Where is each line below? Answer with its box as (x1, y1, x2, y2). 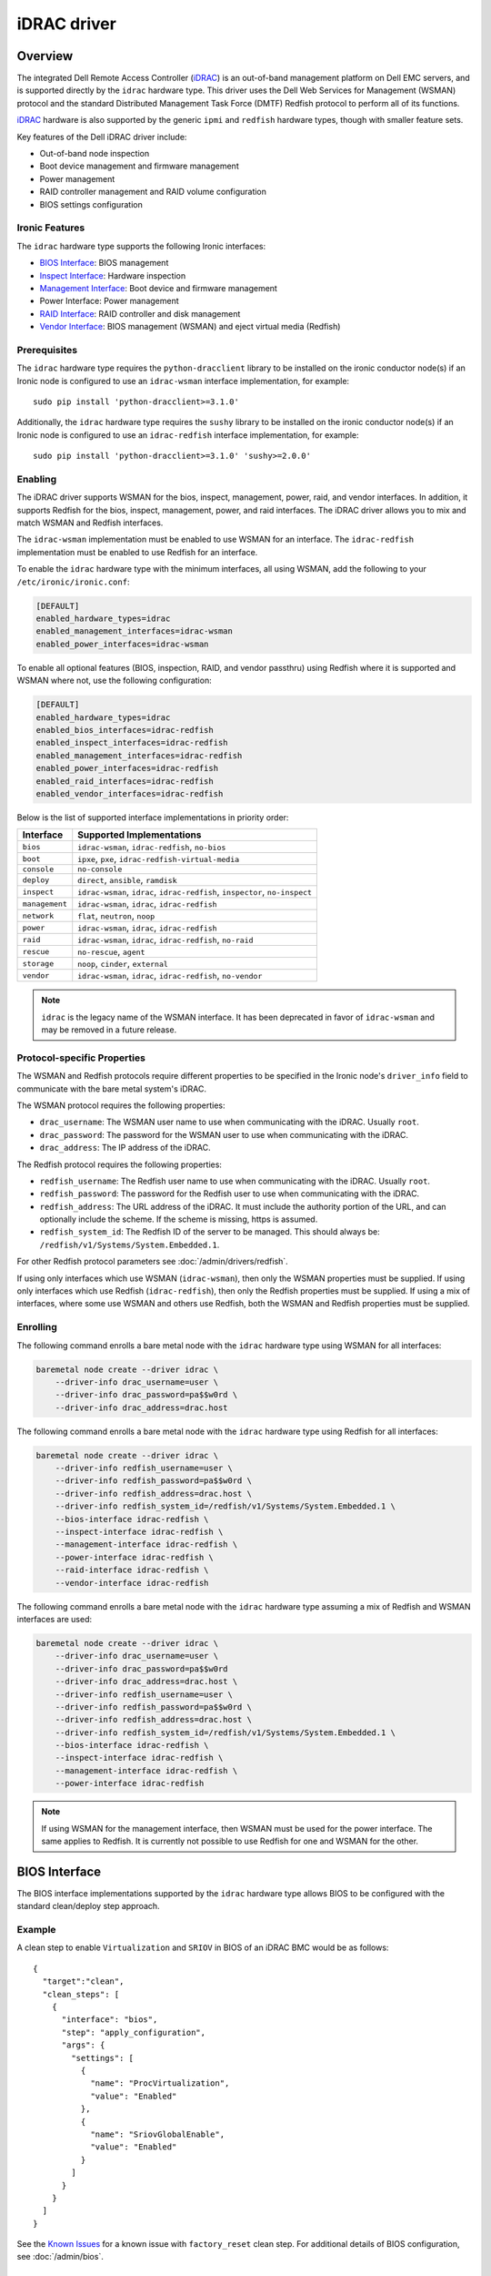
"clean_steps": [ (42, 1989, 120, 1999)
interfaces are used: (16, 1613, 93, 1624)
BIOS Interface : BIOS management (39, 258, 169, 269)
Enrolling (16, 1321, 58, 1334)
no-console (77, 865, 123, 874)
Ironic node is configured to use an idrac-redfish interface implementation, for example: (16, 429, 359, 441)
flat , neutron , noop (77, 909, 155, 922)
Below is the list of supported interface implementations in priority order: (16, 811, 289, 823)
